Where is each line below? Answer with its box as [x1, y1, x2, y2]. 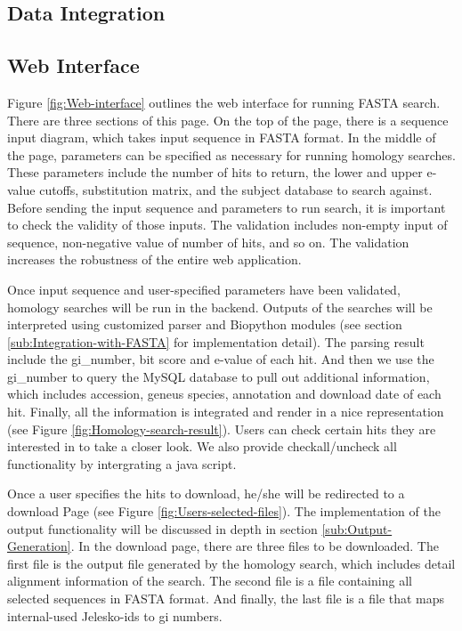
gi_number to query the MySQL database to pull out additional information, [7, 367, 430, 385]
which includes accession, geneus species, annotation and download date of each [7, 384, 442, 403]
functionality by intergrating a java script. [7, 454, 237, 473]
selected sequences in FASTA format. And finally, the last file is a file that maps [7, 589, 445, 608]
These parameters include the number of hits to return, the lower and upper [7, 163, 423, 182]
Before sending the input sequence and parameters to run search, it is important [7, 198, 446, 216]
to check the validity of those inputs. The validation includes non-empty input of [7, 215, 448, 234]
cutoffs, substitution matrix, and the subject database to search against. [39, 180, 433, 198]
